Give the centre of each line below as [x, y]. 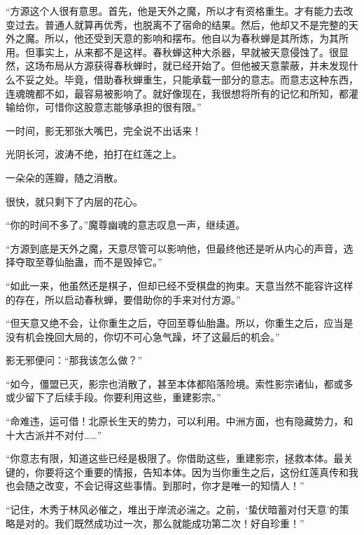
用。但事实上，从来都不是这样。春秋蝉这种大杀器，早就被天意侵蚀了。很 [172, 52]
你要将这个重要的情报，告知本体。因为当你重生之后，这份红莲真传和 [191, 472]
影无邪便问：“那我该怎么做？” [74, 360]
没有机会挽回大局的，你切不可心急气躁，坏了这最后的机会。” [143, 336]
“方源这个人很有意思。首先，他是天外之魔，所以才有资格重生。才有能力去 [175, 11]
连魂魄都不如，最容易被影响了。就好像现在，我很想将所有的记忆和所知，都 [177, 93]
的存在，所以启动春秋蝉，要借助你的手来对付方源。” [123, 299]
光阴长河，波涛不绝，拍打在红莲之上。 [94, 154]
